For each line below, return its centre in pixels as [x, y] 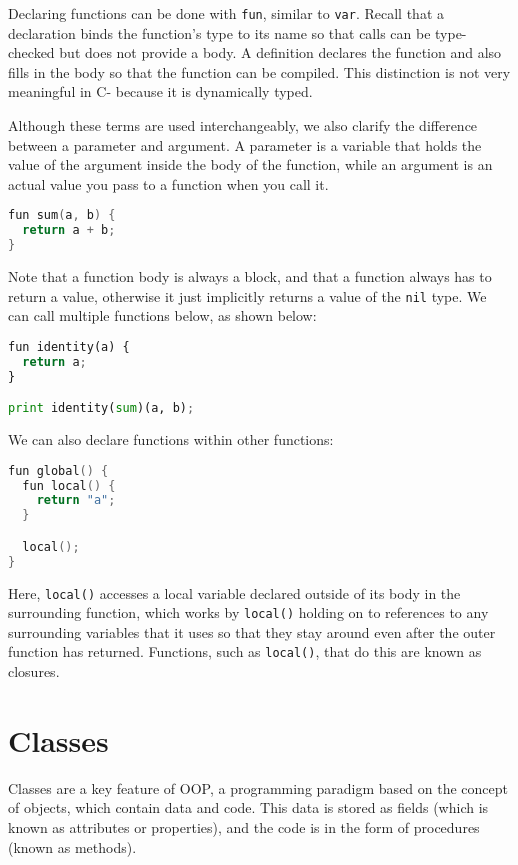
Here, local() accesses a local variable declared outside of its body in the [234, 592]
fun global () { [58, 470]
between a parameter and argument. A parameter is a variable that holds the [245, 144]
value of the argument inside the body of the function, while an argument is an [250, 164]
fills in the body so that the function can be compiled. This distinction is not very [259, 71]
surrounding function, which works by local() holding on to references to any [248, 612]
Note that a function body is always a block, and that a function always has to [250, 276]
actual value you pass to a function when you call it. [168, 183]
